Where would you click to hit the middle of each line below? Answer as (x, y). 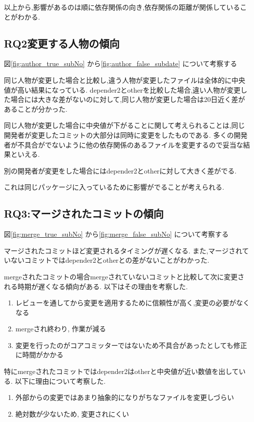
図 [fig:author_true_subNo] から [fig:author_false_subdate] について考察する (121, 63)
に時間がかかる (39, 355)
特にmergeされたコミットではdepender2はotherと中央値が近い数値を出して (121, 371)
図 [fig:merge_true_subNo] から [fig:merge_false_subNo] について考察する (116, 234)
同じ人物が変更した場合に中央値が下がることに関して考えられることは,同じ (125, 125)
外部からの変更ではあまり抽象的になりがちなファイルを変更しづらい (125, 397)
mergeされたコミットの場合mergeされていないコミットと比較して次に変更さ (124, 276)
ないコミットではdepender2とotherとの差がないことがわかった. (110, 260)
